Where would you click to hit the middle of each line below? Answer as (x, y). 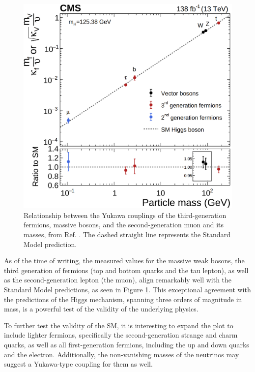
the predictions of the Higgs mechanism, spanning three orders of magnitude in (123, 299)
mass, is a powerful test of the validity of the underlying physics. (101, 309)
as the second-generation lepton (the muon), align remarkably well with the (118, 280)
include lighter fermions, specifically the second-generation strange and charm (121, 335)
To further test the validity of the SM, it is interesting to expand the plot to (119, 325)
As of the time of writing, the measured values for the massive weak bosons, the (124, 261)
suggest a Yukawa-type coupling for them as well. (78, 364)
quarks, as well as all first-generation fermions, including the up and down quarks (127, 345)
